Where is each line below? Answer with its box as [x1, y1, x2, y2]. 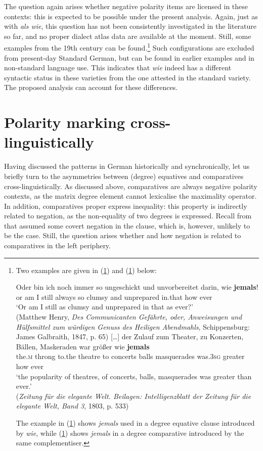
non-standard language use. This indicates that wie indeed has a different [4, 62, 232, 73]
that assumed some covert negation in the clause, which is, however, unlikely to [4, 220, 250, 231]
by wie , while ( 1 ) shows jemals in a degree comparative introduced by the [16, 427, 244, 438]
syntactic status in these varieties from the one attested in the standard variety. [4, 72, 251, 82]
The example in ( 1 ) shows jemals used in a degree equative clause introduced [16, 417, 255, 428]
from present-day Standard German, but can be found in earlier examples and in [4, 52, 254, 63]
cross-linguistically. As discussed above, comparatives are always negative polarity [4, 181, 257, 191]
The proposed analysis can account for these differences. [4, 82, 178, 93]
